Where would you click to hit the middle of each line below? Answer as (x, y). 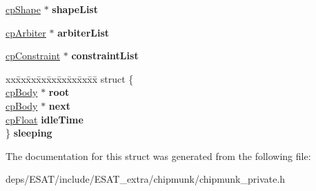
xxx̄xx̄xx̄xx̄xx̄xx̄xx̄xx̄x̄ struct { (70, 78)
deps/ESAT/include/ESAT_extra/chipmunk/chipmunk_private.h (146, 179)
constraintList (105, 56)
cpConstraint (33, 56)
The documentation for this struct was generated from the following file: (158, 155)
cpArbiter (26, 32)
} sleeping (29, 133)
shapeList (75, 9)
